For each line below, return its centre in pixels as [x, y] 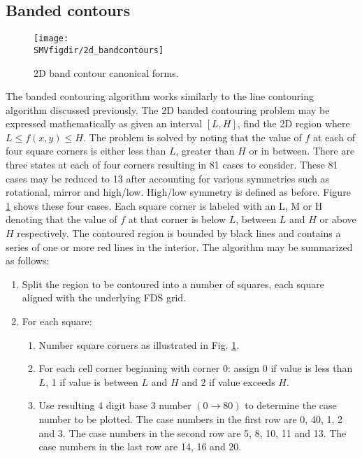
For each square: [57, 321]
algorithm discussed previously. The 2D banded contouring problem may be [168, 109]
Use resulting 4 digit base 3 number [115, 405]
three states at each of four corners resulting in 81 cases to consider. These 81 [172, 165]
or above [338, 219]
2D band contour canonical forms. [106, 72]
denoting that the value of [61, 219]
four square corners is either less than [86, 151]
